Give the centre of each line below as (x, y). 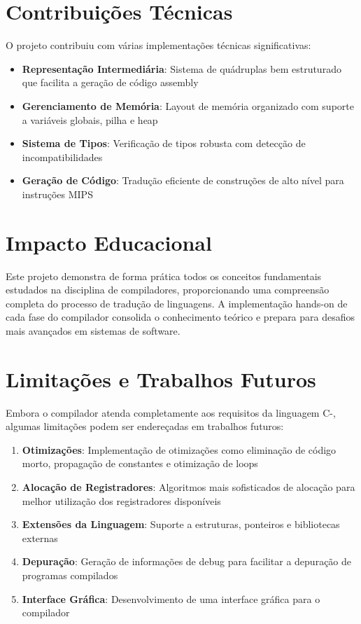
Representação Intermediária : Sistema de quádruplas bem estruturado (182, 68)
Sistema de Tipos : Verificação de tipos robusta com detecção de (164, 143)
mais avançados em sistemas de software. (93, 330)
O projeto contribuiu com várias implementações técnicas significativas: (158, 45)
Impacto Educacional (109, 242)
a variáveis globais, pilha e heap (90, 119)
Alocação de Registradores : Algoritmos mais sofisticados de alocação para (189, 487)
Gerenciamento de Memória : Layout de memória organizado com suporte (188, 105)
